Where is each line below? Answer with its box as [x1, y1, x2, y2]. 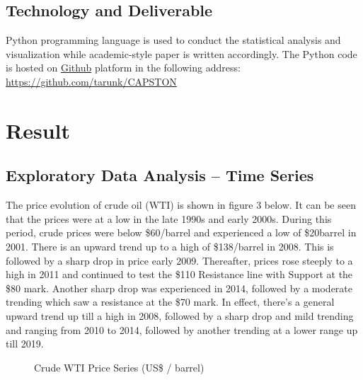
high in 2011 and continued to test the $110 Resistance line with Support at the [6, 267, 353, 282]
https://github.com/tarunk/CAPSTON [6, 74, 177, 88]
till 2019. [6, 336, 44, 351]
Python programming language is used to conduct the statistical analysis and [6, 33, 341, 47]
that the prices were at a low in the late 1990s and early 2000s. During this [6, 211, 332, 226]
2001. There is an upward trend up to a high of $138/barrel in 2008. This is [6, 238, 334, 253]
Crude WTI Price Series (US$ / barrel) [34, 359, 204, 374]
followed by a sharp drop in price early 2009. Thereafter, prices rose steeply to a [6, 253, 353, 267]
